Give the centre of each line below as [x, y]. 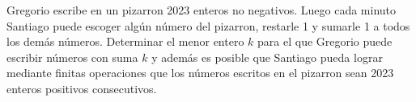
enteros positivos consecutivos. [82, 88]
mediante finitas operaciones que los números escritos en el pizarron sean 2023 [200, 73]
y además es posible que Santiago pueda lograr [267, 57]
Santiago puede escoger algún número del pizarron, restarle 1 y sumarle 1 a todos [208, 25]
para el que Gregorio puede [325, 41]
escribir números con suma [72, 57]
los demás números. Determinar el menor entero [125, 41]
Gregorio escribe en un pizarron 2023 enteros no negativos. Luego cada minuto [202, 10]
